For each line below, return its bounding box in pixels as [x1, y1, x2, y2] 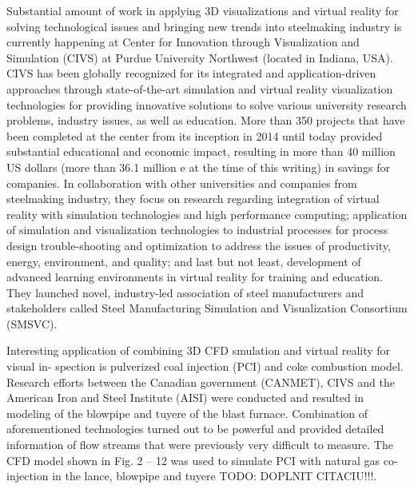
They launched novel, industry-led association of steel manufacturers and [6, 284, 364, 300]
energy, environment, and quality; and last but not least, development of [6, 252, 361, 269]
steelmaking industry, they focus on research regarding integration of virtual [6, 190, 380, 207]
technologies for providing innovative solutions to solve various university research [6, 96, 407, 113]
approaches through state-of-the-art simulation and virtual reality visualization [6, 80, 393, 97]
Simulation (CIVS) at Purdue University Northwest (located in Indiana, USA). [6, 49, 393, 66]
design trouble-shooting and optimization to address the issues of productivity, [6, 237, 391, 253]
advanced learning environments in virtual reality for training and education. [6, 268, 383, 285]
